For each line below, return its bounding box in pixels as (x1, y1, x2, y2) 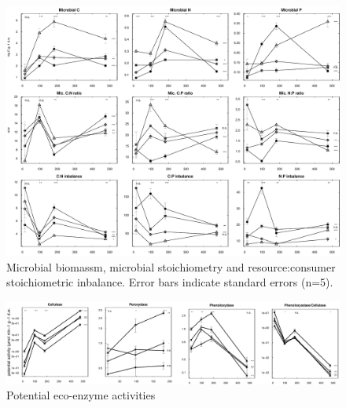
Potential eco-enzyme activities (6, 387, 156, 403)
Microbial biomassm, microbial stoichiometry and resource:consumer (6, 258, 336, 275)
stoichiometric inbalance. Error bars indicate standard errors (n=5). (6, 274, 333, 290)
